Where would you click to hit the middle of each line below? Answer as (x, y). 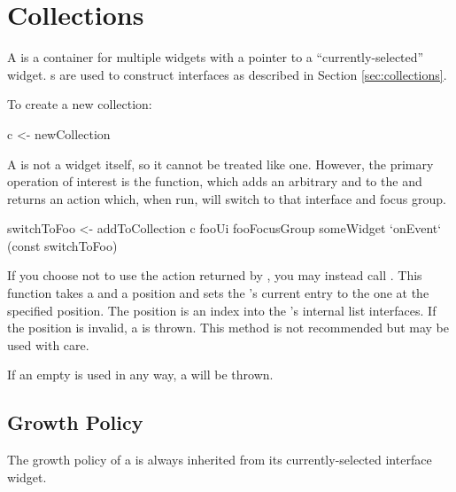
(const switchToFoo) (62, 245)
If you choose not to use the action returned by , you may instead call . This (215, 275)
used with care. (48, 344)
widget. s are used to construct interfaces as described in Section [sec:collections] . (227, 74)
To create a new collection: (80, 104)
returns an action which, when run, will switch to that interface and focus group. (227, 198)
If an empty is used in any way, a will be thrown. (140, 375)
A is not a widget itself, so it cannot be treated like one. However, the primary (220, 164)
